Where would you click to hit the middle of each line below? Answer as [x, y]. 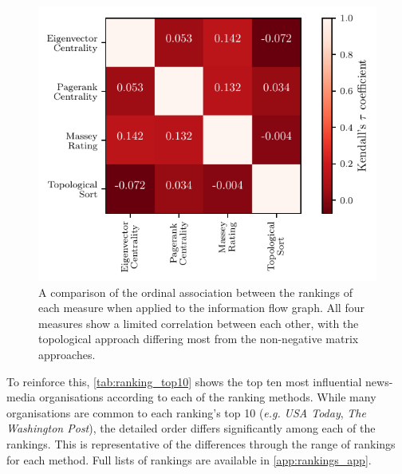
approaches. [67, 354]
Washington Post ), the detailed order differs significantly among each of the [191, 428]
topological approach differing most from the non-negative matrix [199, 339]
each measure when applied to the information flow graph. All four [201, 308]
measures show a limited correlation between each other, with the [199, 323]
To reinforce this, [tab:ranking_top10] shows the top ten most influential [184, 381]
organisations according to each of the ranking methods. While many [208, 397]
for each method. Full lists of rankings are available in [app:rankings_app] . [189, 459]
